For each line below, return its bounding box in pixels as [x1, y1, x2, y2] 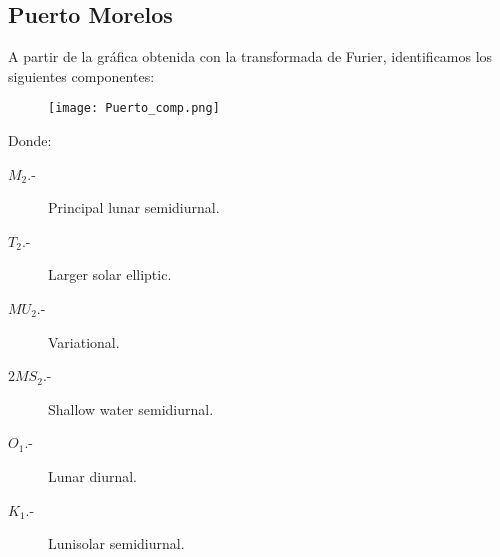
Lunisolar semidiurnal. [48, 533, 185, 554]
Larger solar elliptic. [48, 264, 172, 285]
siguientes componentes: [8, 65, 155, 86]
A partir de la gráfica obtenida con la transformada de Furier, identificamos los [8, 46, 493, 67]
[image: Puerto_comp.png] [48, 101, 220, 116]
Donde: [8, 130, 52, 151]
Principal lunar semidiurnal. [48, 197, 220, 218]
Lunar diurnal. [48, 465, 137, 486]
